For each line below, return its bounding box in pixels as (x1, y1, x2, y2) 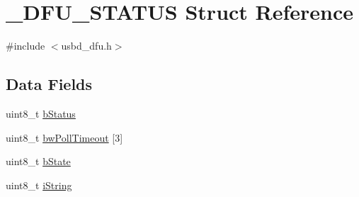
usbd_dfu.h (61, 38, 112, 53)
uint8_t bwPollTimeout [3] (6, 130, 123, 145)
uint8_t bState (6, 154, 71, 169)
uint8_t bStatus (6, 106, 76, 120)
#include (6, 38, 45, 53)
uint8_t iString (6, 177, 72, 192)
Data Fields (6, 73, 93, 95)
